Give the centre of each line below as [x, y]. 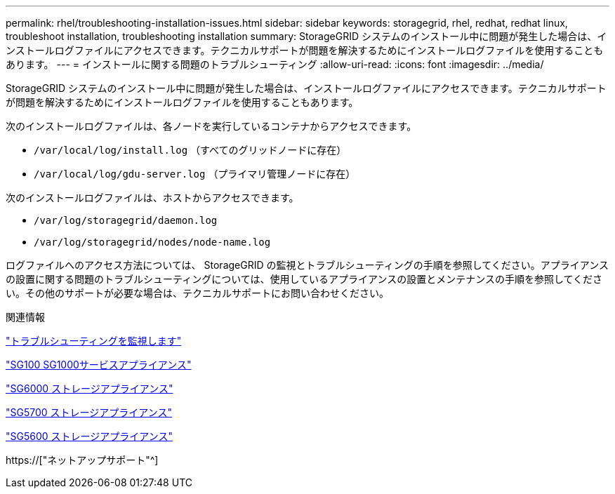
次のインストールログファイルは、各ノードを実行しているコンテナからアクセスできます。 [211, 126]
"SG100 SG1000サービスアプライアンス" [99, 365]
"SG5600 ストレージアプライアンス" [89, 436]
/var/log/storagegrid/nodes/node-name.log [152, 242]
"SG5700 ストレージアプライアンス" [89, 412]
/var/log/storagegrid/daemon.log [126, 220]
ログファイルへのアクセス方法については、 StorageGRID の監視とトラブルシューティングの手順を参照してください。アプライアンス [307, 265]
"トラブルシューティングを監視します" [94, 341]
